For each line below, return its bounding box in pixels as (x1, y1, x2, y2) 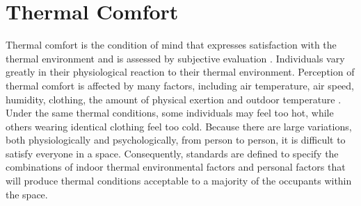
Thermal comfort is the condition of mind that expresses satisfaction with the (6, 37, 337, 52)
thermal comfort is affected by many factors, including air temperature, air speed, (6, 78, 355, 92)
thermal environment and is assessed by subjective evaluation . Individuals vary (6, 51, 345, 65)
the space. (6, 187, 48, 201)
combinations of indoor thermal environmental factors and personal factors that (6, 160, 346, 174)
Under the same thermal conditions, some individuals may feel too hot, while (6, 105, 334, 120)
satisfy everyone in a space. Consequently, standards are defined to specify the (6, 146, 339, 160)
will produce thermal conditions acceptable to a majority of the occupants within (6, 173, 352, 188)
